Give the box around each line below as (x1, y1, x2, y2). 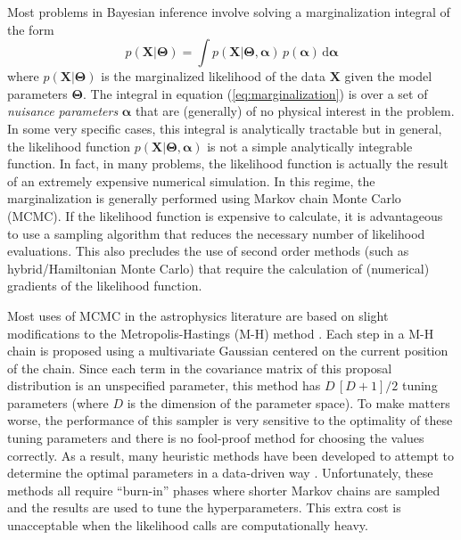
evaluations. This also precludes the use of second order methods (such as (7, 241, 409, 260)
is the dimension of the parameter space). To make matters (127, 393, 450, 412)
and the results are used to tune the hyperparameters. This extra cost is (7, 498, 401, 517)
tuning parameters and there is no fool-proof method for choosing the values (7, 429, 424, 447)
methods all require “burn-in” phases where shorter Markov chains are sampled (7, 480, 440, 499)
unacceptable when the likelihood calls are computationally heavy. (7, 516, 368, 535)
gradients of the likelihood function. (7, 276, 202, 295)
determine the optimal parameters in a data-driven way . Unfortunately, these (7, 463, 433, 482)
